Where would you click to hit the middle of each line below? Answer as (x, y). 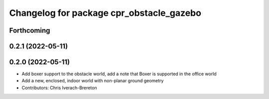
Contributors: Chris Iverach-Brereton (59, 88)
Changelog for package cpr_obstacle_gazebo (105, 13)
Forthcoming (30, 30)
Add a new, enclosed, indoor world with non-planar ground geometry (93, 81)
